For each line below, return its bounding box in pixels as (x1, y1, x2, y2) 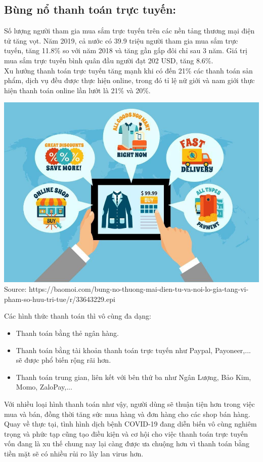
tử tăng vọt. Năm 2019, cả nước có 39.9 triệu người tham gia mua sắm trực (4, 35, 238, 46)
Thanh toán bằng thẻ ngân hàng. (16, 328, 119, 338)
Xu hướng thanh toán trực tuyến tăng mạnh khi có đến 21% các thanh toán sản (4, 65, 253, 75)
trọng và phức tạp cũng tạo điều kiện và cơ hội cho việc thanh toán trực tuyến (4, 428, 248, 439)
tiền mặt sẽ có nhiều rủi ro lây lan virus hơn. (4, 448, 144, 458)
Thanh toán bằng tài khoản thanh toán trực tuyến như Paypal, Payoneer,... (16, 344, 251, 355)
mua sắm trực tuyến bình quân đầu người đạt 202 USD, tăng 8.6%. (4, 55, 213, 65)
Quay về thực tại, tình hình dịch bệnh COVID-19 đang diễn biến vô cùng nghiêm (4, 418, 257, 429)
